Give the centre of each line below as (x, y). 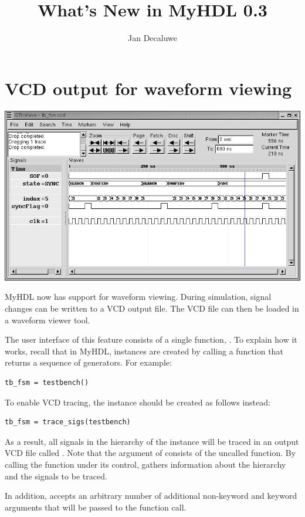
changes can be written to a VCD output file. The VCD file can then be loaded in (152, 308)
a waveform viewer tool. (48, 320)
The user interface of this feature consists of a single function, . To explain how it (151, 339)
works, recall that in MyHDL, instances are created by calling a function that (144, 351)
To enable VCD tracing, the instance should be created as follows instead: (138, 402)
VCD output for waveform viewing (148, 88)
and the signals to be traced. (56, 476)
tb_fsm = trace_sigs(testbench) (68, 422)
